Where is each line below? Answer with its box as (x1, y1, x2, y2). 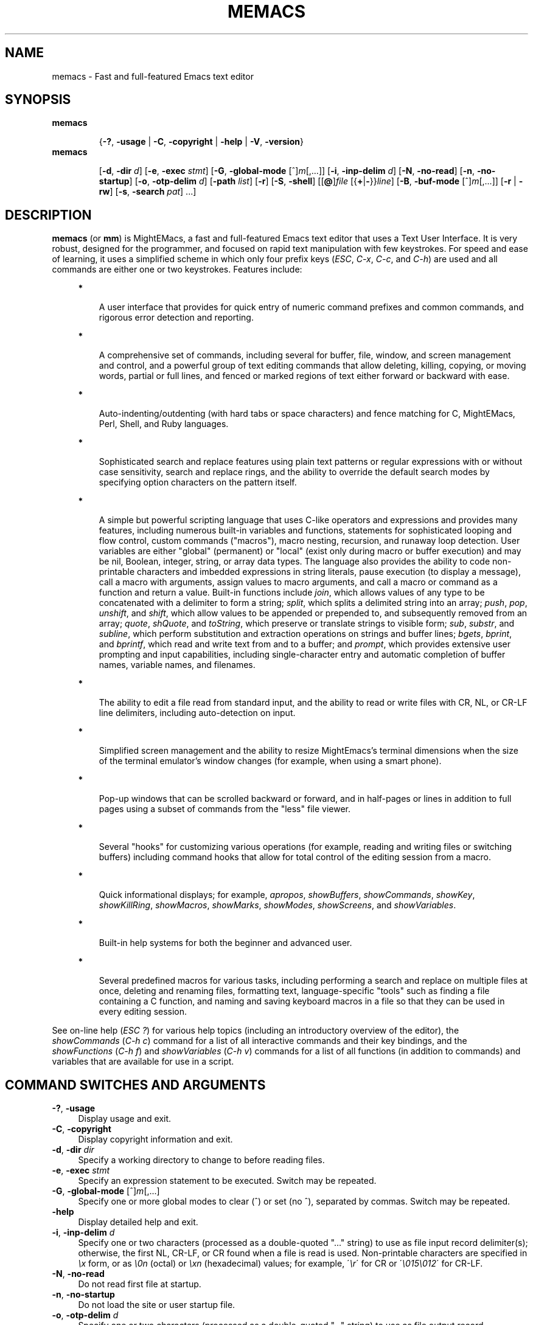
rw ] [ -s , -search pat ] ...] (99, 186, 197, 197)
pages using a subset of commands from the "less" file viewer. (99, 804, 350, 815)
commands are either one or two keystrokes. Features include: (52, 264, 302, 275)
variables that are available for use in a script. (52, 1056, 234, 1067)
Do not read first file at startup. (78, 1279, 201, 1290)
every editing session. (99, 1006, 187, 1017)
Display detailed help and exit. (78, 1217, 198, 1228)
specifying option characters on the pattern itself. (99, 477, 297, 488)
